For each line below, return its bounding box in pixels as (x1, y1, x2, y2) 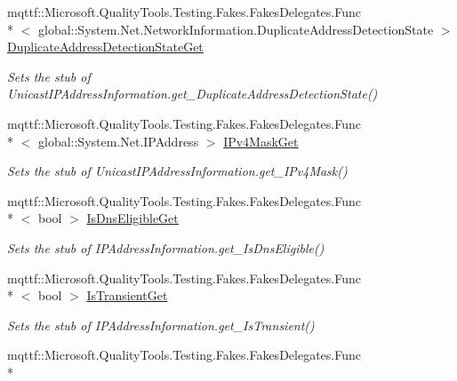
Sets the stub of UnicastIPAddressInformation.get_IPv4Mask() (7, 162, 348, 180)
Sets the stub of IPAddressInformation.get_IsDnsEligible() (7, 238, 325, 257)
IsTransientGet (86, 286, 168, 305)
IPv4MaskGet (223, 131, 299, 150)
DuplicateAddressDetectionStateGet (7, 37, 204, 56)
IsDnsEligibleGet (86, 209, 179, 227)
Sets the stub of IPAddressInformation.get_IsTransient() (7, 315, 315, 334)
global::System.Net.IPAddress (37, 131, 199, 150)
